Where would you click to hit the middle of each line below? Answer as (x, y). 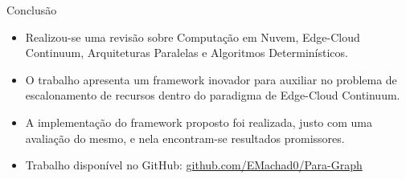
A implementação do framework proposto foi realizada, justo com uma (199, 122)
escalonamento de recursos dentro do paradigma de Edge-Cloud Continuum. (213, 95)
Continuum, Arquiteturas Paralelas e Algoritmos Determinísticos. (187, 53)
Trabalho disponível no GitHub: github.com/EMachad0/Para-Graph (194, 165)
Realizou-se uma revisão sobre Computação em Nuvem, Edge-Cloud (193, 37)
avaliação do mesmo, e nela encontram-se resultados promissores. (185, 138)
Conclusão (32, 10)
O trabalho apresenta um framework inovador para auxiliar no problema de (211, 79)
